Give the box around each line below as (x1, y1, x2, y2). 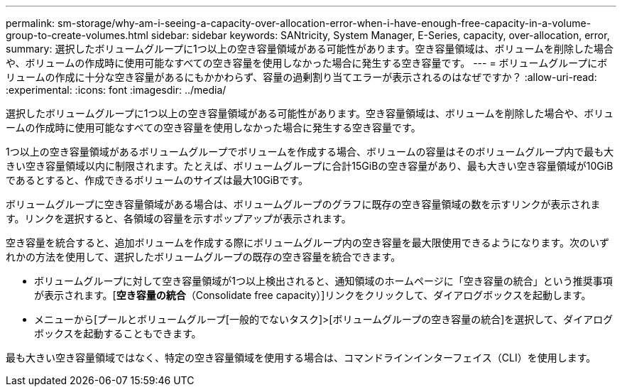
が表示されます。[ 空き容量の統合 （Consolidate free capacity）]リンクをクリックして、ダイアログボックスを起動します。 (34, 289, 591, 301)
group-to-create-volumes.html (6, 29, 148, 41)
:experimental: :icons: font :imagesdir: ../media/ (6, 84, 227, 96)
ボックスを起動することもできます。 (34, 327, 202, 339)
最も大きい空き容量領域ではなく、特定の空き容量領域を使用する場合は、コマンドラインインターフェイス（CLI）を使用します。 (6, 352, 596, 364)
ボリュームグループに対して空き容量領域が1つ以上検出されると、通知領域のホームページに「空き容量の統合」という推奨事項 (34, 275, 613, 287)
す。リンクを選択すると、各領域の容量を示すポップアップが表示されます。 (6, 212, 351, 224)
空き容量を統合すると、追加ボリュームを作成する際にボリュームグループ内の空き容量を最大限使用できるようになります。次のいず (6, 236, 610, 249)
